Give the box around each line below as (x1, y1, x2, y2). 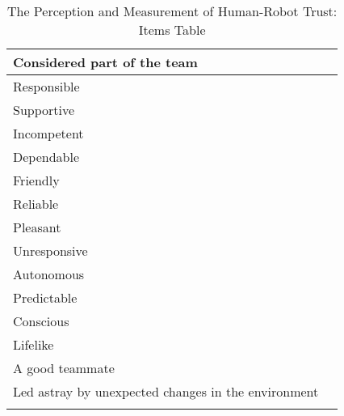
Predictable (13, 288, 78, 307)
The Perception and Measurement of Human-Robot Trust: (6, 2, 338, 20)
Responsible (13, 77, 80, 96)
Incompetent (13, 124, 84, 142)
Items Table (138, 20, 206, 39)
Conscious (13, 312, 69, 330)
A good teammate (13, 359, 115, 377)
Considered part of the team (13, 53, 198, 71)
